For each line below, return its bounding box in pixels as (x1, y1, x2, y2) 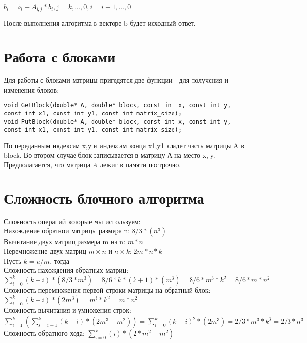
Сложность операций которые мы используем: (4, 216, 141, 226)
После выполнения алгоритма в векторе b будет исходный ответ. (4, 18, 196, 28)
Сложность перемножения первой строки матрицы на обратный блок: (4, 285, 211, 295)
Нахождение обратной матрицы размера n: (4, 226, 130, 236)
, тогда (50, 255, 70, 266)
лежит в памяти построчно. (100, 159, 181, 170)
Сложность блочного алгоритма (4, 188, 204, 208)
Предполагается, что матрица (4, 159, 91, 170)
